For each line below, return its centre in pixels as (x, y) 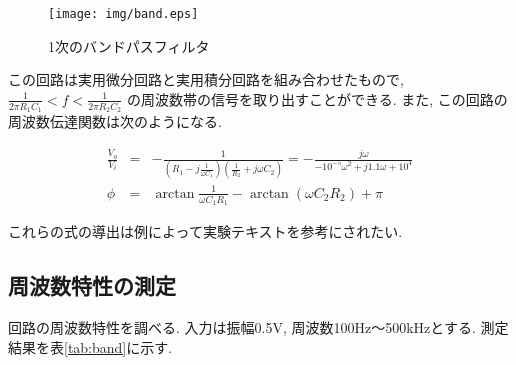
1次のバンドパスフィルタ (129, 45)
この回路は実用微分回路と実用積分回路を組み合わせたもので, (206, 79)
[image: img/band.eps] (123, 14)
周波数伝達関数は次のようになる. (115, 121)
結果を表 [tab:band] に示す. (90, 346)
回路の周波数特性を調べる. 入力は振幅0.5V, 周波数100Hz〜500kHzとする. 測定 (258, 326)
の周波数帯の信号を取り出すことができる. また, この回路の (317, 98)
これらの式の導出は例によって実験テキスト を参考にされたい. (205, 231)
